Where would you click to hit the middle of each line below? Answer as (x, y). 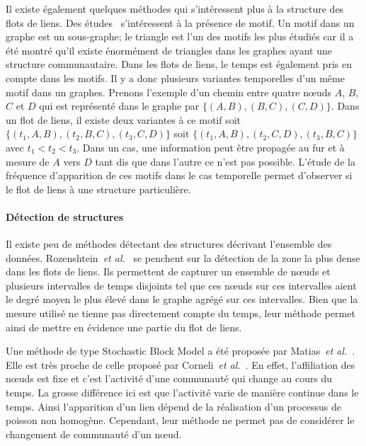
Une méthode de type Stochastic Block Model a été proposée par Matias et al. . (181, 351)
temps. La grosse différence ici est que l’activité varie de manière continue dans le (182, 393)
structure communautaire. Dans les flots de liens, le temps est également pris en (179, 64)
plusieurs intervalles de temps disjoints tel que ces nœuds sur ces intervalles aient (181, 285)
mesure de (28, 161)
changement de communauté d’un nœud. (94, 434)
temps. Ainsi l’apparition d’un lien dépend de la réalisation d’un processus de (173, 406)
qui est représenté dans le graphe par (119, 106)
